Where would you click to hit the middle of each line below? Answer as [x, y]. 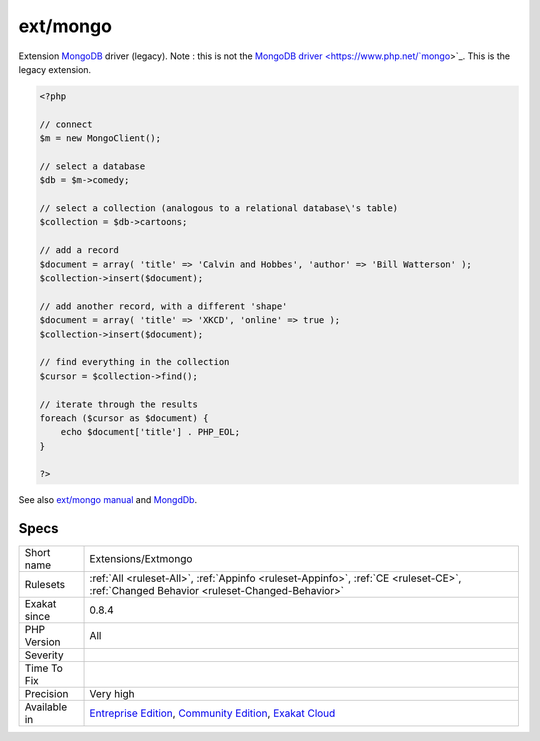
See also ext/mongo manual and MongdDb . [108, 500]
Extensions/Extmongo [141, 559]
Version [42, 642]
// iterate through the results [119, 404]
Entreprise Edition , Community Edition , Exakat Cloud [212, 713]
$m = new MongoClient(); [100, 138]
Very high [112, 694]
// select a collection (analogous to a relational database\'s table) [219, 208]
